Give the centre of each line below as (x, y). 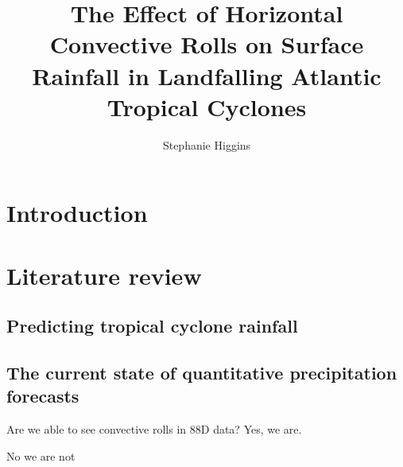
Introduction (77, 213)
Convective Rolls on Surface (207, 44)
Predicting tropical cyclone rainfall (152, 326)
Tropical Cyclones (207, 106)
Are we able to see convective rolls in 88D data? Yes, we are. (154, 429)
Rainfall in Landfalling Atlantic (207, 75)
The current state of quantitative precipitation (202, 373)
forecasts (43, 396)
